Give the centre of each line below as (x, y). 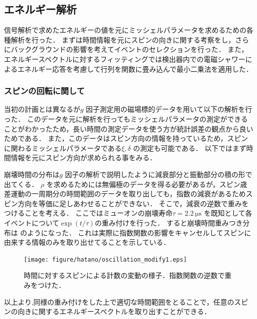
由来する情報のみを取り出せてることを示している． (87, 242)
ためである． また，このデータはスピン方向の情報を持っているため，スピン (126, 138)
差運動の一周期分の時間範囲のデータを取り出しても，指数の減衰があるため (125, 194)
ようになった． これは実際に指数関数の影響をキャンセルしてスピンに (139, 232)
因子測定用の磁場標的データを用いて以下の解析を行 (169, 109)
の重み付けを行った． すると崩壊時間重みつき (169, 222)
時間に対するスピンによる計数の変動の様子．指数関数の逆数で (124, 275)
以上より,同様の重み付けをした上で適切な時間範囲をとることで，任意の (119, 301)
